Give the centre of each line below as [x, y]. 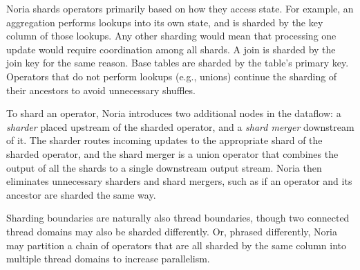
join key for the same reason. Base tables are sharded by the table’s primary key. [178, 63]
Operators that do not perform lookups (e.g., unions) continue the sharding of [172, 76]
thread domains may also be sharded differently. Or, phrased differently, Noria [172, 231]
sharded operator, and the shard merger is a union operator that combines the [172, 153]
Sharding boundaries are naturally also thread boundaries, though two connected [178, 218]
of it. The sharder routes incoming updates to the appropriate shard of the [164, 140]
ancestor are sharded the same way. [81, 194]
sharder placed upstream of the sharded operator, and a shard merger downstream [180, 126]
